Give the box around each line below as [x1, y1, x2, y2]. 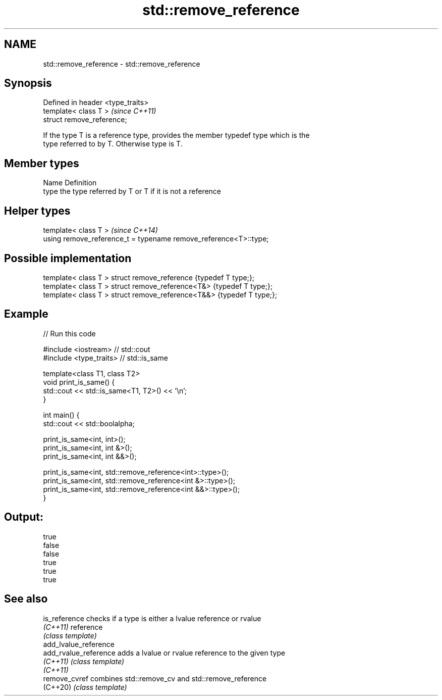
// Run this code [43, 329, 96, 338]
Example [4, 308, 48, 321]
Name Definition [43, 178, 97, 187]
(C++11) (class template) [43, 657, 125, 666]
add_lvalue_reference [43, 639, 115, 648]
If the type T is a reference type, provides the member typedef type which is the [43, 131, 310, 140]
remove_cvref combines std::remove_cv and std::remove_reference [43, 674, 267, 683]
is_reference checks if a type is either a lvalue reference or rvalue [43, 614, 261, 623]
